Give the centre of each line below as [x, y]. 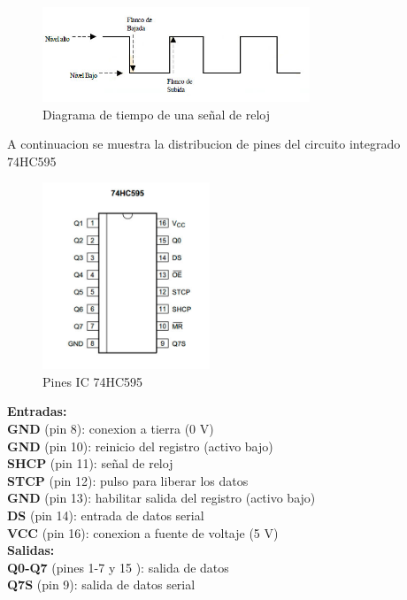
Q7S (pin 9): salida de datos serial [101, 585]
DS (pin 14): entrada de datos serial [106, 515]
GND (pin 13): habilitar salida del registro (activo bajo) [161, 498]
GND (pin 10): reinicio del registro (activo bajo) [140, 446]
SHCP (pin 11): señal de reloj [90, 463]
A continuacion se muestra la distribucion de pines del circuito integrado [204, 144]
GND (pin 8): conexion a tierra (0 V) [111, 429]
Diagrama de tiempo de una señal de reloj [157, 114]
